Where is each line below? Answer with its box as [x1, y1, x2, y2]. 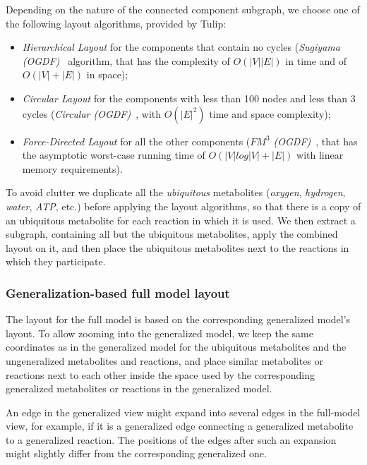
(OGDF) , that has [273, 133, 358, 148]
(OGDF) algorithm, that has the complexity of [22, 53, 230, 68]
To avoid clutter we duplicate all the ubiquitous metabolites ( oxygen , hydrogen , [6, 185, 346, 200]
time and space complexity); [209, 106, 331, 121]
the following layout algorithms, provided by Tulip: [6, 16, 227, 30]
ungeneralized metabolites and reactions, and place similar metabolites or [6, 353, 324, 368]
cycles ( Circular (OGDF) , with [22, 106, 162, 121]
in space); [86, 67, 128, 82]
